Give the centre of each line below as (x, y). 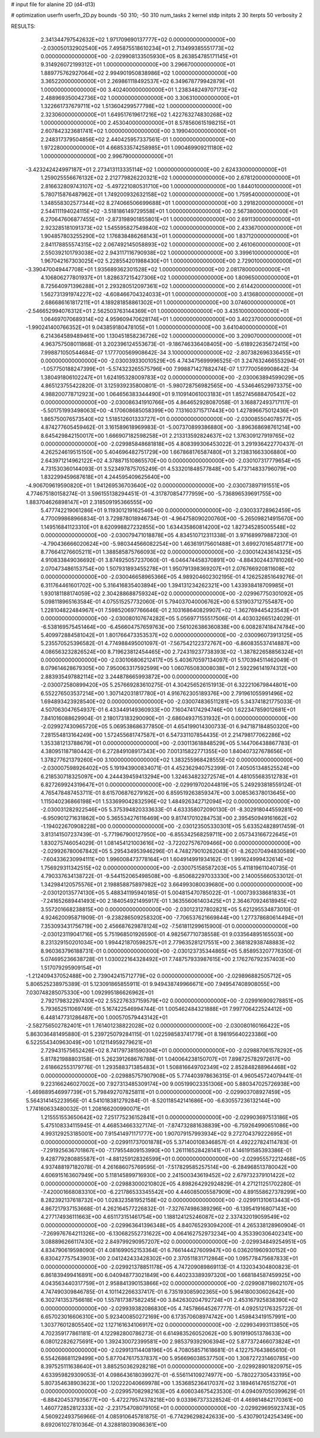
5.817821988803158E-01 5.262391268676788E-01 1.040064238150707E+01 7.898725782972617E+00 (166, 1059)
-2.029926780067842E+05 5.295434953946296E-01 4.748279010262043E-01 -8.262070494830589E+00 (173, 851)
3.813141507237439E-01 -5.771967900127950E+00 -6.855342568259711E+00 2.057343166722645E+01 (169, 835)
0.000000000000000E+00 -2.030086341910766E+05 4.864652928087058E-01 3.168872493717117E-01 (169, 402)
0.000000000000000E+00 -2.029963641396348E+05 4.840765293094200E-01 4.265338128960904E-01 (173, 1225)
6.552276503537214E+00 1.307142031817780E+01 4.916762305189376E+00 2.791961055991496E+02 (167, 693)
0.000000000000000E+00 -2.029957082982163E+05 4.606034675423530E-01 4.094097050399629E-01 (173, 1391)
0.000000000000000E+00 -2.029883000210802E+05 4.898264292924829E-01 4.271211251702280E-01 (171, 1183)
